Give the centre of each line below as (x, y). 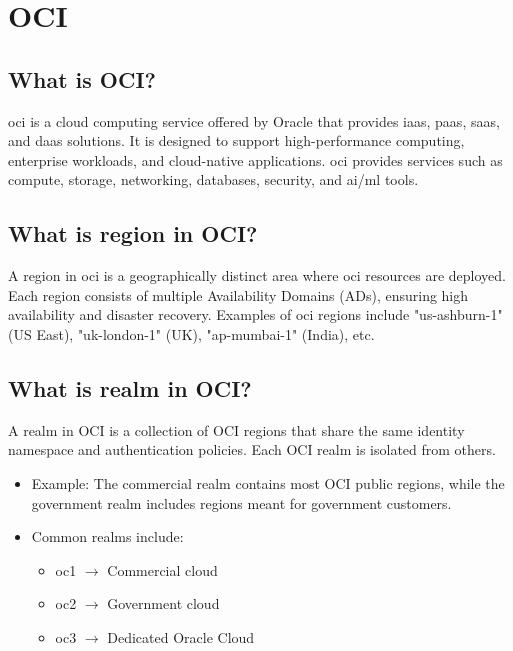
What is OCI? (82, 78)
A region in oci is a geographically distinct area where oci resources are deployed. (257, 275)
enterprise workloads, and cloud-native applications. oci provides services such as (255, 159)
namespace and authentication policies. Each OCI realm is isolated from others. (252, 449)
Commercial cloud (162, 569)
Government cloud (163, 603)
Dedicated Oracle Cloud (181, 636)
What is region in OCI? (133, 233)
